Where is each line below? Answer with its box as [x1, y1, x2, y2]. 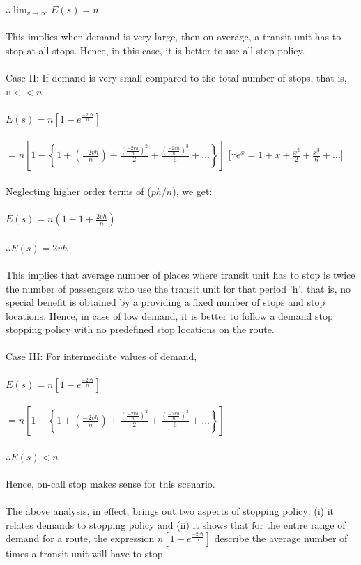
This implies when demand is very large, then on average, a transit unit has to [6, 29, 341, 44]
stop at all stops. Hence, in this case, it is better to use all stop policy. [6, 42, 305, 57]
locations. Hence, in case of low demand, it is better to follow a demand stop [6, 308, 333, 323]
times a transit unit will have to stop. [6, 546, 166, 561]
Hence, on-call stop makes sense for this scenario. [6, 477, 215, 491]
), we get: [172, 183, 213, 198]
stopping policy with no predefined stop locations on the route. [6, 322, 275, 336]
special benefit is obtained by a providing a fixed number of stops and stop [6, 295, 325, 309]
